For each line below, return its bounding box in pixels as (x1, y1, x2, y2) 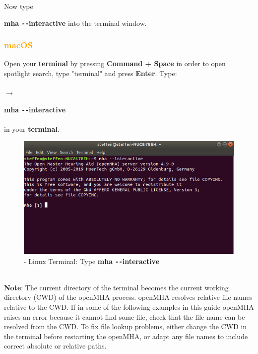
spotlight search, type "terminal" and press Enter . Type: (4, 68, 177, 79)
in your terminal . (4, 124, 60, 134)
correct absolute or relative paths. (4, 341, 107, 351)
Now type (4, 1, 33, 11)
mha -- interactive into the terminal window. (4, 17, 147, 28)
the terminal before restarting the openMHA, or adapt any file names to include (4, 331, 248, 341)
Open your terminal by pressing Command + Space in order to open (4, 58, 226, 69)
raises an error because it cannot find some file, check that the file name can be (4, 311, 245, 322)
